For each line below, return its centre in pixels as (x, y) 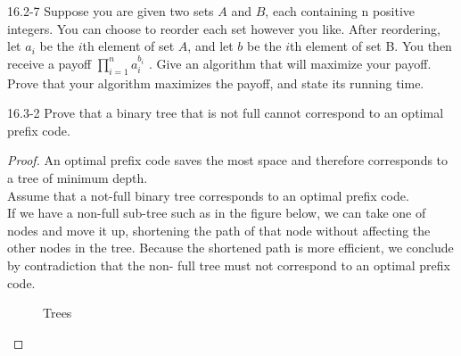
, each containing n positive (340, 11)
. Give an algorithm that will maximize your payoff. (290, 63)
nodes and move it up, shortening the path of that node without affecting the (219, 230)
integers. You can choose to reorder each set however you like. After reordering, (224, 28)
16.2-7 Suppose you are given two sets (111, 11)
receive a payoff (49, 63)
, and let (210, 46)
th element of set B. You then (371, 46)
